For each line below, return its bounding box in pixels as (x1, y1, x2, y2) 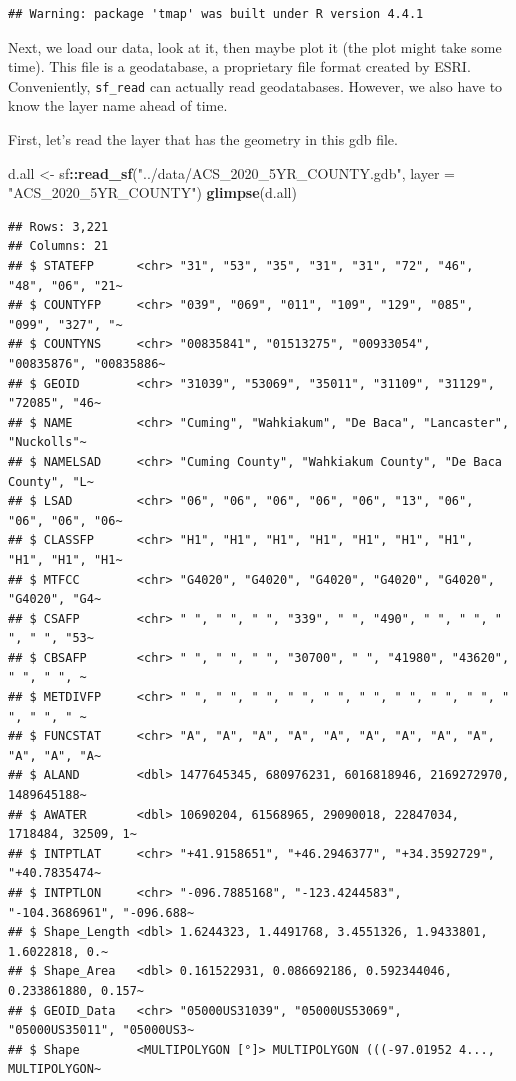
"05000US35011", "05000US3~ (8, 1023, 195, 1038)
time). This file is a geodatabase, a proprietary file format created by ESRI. (8, 56, 471, 77)
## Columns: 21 (8, 239, 109, 254)
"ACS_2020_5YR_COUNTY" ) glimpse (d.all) (8, 182, 297, 203)
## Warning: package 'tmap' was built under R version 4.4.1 (8, 7, 424, 21)
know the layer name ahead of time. (8, 95, 228, 116)
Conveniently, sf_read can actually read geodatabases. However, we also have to (8, 75, 503, 96)
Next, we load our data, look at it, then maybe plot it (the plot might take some (8, 36, 502, 57)
